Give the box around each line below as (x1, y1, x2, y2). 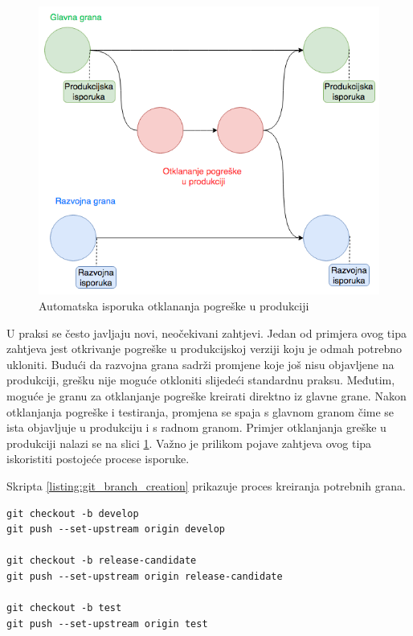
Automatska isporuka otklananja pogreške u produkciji (39, 297, 309, 314)
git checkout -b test (6, 602, 122, 614)
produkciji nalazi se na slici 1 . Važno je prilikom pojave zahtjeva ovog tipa (6, 434, 372, 451)
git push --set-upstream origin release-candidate (6, 570, 283, 582)
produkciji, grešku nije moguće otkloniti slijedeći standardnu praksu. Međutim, (6, 371, 395, 388)
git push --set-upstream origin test (6, 618, 208, 630)
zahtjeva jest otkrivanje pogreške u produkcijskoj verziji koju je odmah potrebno (6, 340, 403, 357)
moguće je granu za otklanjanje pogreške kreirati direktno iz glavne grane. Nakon (6, 388, 407, 404)
